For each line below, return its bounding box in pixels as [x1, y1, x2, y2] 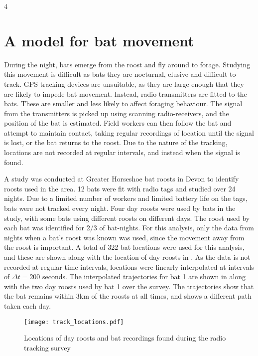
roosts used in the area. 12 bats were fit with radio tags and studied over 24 [4, 183, 236, 193]
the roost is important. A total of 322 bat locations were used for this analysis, [4, 242, 245, 252]
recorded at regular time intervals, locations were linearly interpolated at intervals [4, 261, 254, 272]
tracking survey [24, 342, 71, 353]
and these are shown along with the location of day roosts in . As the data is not [4, 252, 251, 262]
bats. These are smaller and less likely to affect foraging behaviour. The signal [4, 98, 243, 109]
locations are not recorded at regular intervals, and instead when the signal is [4, 147, 240, 158]
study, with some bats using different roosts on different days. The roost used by [4, 212, 250, 223]
